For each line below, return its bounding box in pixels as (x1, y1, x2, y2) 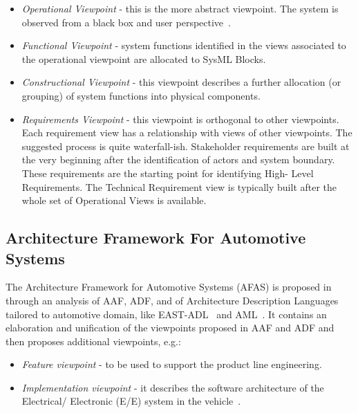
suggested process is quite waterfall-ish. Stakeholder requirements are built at (21, 138, 350, 153)
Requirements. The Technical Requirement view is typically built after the (21, 179, 337, 194)
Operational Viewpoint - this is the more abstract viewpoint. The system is (21, 1, 339, 15)
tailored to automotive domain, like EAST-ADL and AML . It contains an (6, 306, 327, 321)
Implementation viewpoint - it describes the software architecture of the (21, 380, 324, 394)
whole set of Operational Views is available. (21, 193, 207, 208)
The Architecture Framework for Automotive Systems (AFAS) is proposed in (6, 279, 332, 294)
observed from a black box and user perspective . (21, 15, 231, 29)
